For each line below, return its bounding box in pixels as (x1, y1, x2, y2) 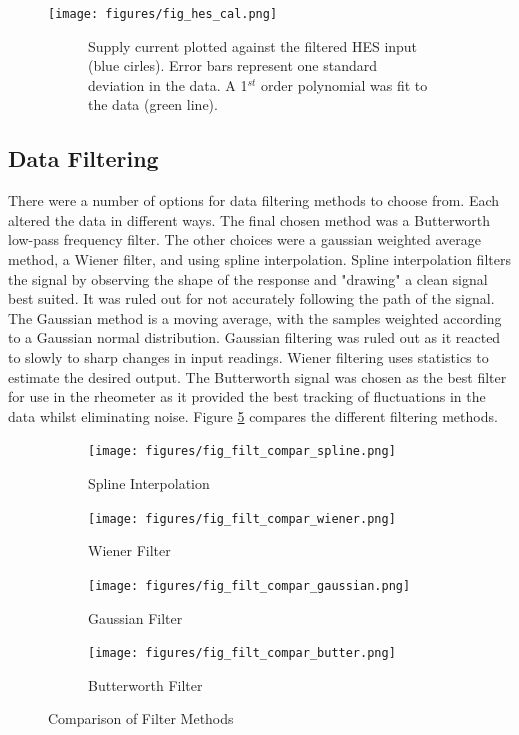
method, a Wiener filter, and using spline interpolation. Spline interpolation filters (8, 249, 511, 270)
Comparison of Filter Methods (48, 708, 234, 729)
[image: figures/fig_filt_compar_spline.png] (88, 444, 396, 459)
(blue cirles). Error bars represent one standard (88, 55, 378, 76)
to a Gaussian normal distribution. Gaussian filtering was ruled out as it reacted (8, 327, 501, 348)
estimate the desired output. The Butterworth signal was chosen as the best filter (8, 366, 507, 387)
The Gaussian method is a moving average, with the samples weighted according (8, 307, 502, 328)
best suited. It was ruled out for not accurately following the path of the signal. (8, 288, 495, 309)
